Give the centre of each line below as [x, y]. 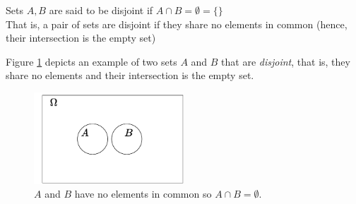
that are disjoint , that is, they [286, 61]
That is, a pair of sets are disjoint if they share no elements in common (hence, [177, 24]
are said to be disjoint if [101, 10]
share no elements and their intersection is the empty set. [130, 75]
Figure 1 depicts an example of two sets [91, 61]
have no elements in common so [143, 194]
